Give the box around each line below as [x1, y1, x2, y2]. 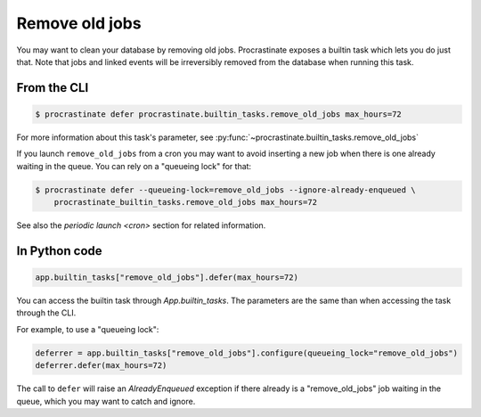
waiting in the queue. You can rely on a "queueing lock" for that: [16, 160, 252, 171]
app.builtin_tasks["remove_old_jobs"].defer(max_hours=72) [35, 273, 298, 282]
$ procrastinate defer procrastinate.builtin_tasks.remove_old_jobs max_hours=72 [35, 109, 403, 119]
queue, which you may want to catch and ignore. [16, 396, 196, 406]
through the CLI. [16, 307, 77, 318]
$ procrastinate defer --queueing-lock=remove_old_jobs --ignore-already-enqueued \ [35, 184, 416, 195]
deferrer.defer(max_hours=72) [35, 361, 167, 371]
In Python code [16, 243, 102, 258]
